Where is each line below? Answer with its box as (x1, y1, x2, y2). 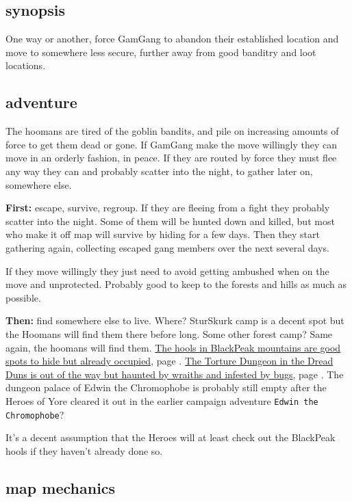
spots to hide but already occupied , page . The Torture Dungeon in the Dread (5, 354, 334, 368)
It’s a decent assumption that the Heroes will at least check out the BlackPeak (5, 430, 336, 445)
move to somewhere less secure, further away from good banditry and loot (5, 44, 316, 59)
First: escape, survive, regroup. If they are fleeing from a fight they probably (5, 200, 330, 215)
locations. (5, 58, 46, 72)
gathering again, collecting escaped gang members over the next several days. (5, 240, 329, 254)
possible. (5, 290, 41, 304)
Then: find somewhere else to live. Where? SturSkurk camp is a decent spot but (5, 313, 344, 328)
